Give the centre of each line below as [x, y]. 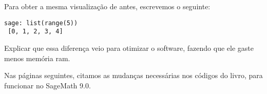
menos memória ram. [37, 58]
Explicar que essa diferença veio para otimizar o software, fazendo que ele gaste [129, 48]
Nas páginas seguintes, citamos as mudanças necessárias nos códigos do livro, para [133, 75]
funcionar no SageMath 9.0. [47, 85]
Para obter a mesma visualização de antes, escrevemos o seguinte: [107, 6]
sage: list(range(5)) [41, 23]
